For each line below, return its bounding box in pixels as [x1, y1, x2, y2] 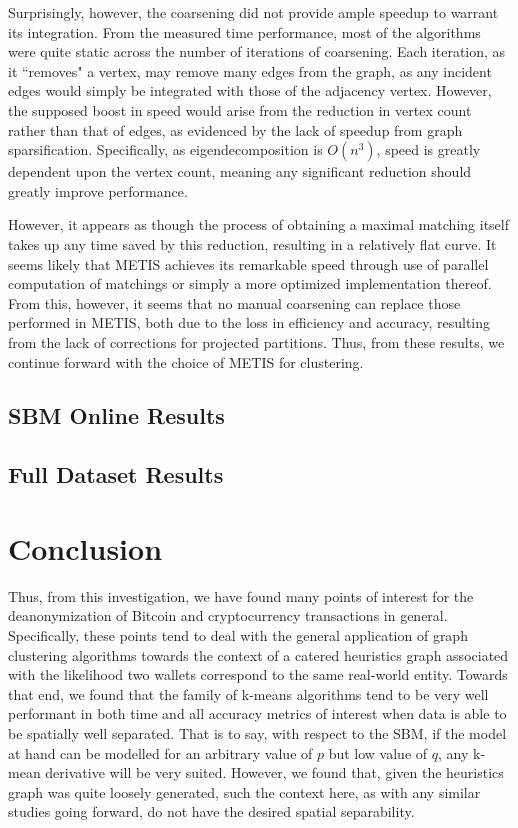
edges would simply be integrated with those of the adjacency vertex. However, [8, 80, 492, 101]
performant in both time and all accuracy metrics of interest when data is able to [8, 703, 507, 724]
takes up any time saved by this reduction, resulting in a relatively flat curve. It [8, 233, 497, 254]
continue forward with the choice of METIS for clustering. [8, 351, 364, 372]
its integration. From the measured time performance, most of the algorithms [8, 21, 481, 42]
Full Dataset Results [8, 459, 224, 490]
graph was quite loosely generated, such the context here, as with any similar [8, 781, 481, 802]
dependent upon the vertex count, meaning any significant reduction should [8, 161, 472, 182]
